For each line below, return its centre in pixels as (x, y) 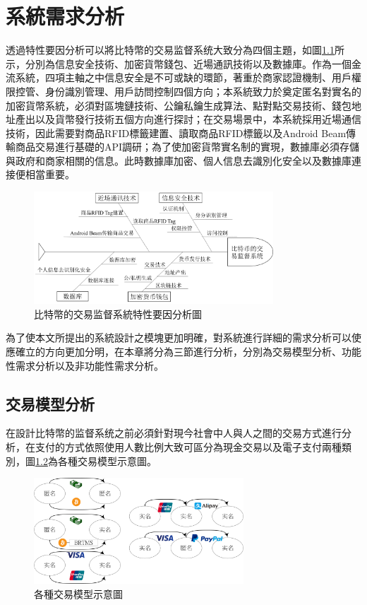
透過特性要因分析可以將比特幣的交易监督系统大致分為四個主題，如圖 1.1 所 (175, 50)
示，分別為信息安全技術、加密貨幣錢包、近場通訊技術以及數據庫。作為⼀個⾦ (183, 63)
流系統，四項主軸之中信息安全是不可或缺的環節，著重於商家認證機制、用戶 (179, 77)
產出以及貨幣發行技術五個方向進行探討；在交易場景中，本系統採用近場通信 (188, 119)
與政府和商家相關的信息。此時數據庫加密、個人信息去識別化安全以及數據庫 (179, 160)
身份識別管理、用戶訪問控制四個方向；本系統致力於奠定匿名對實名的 (203, 91)
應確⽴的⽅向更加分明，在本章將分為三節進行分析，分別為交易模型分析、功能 (183, 351)
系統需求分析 (65, 16)
